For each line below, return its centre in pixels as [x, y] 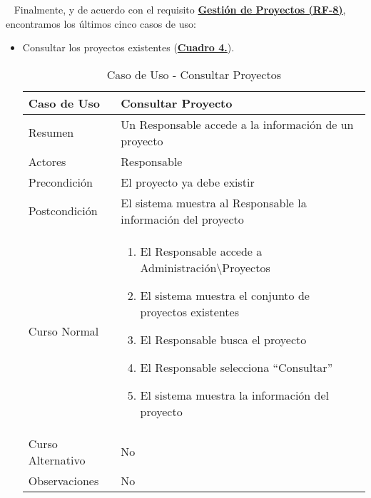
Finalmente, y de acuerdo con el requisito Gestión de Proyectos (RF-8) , [180, 9]
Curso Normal [63, 331]
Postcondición [63, 211]
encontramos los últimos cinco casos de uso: [101, 23]
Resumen [51, 133]
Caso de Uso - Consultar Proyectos [194, 74]
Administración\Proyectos [205, 267]
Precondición [60, 182]
